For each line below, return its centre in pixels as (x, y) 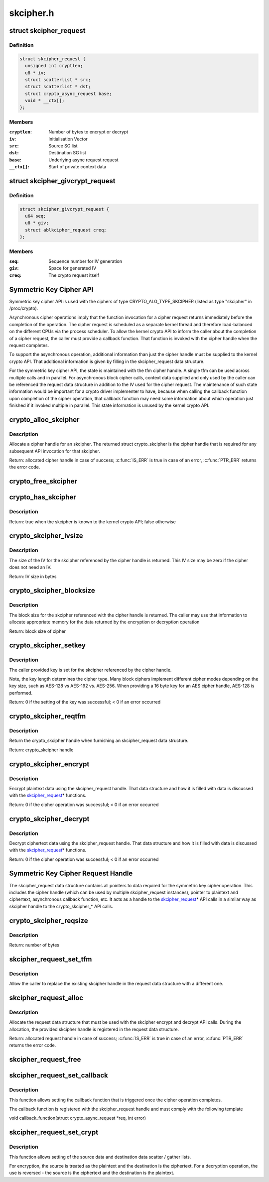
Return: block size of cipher (38, 631)
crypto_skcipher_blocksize (52, 591)
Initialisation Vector (68, 139)
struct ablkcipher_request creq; (66, 230)
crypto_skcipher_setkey (47, 646)
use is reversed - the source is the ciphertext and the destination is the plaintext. (92, 1173)
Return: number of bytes (34, 945)
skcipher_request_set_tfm (51, 959)
